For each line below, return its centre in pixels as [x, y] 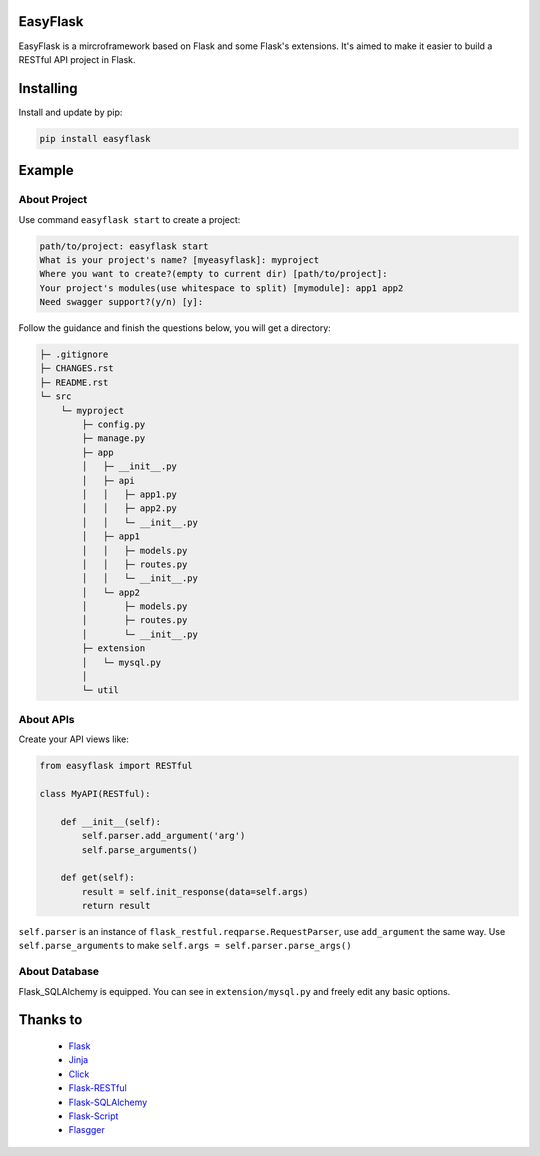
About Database [59, 972]
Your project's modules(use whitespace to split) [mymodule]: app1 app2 [221, 288]
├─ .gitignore [74, 354]
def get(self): [97, 878]
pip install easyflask [95, 138]
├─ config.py [113, 424]
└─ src [55, 396]
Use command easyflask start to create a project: [129, 219]
